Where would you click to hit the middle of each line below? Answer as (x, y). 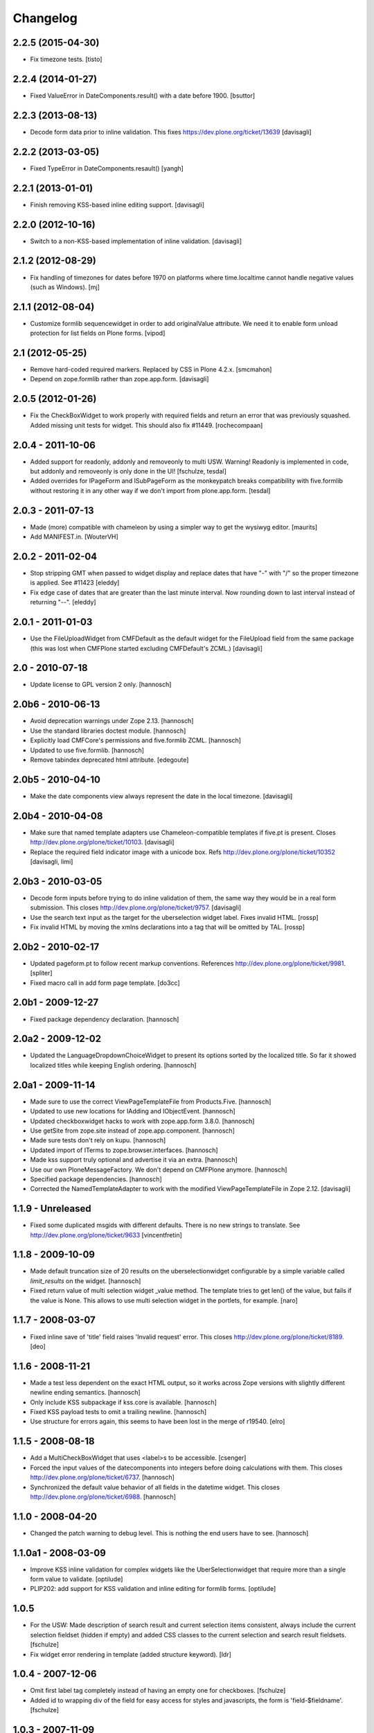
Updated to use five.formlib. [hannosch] (87, 750)
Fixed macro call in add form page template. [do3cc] (105, 983)
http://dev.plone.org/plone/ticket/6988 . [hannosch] (103, 1497)
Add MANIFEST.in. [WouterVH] (74, 537)
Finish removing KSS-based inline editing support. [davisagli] (117, 204)
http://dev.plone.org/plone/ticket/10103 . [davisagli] (102, 842)
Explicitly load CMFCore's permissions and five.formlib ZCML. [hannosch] (136, 740)
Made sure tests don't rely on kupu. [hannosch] (98, 1140)
